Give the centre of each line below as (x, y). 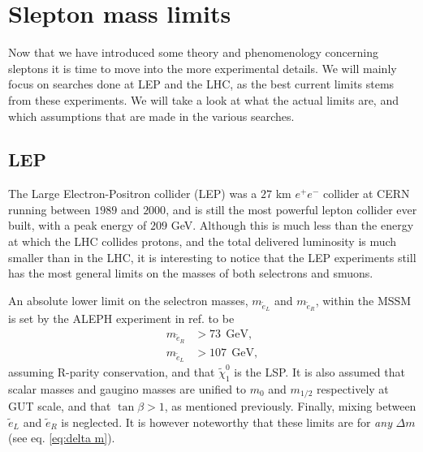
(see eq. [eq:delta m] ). (62, 438)
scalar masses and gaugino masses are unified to (127, 388)
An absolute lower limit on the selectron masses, (128, 300)
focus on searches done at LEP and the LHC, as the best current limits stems (201, 84)
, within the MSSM (363, 300)
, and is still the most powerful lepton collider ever (291, 209)
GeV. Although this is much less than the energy (292, 225)
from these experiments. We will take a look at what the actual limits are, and (203, 99)
